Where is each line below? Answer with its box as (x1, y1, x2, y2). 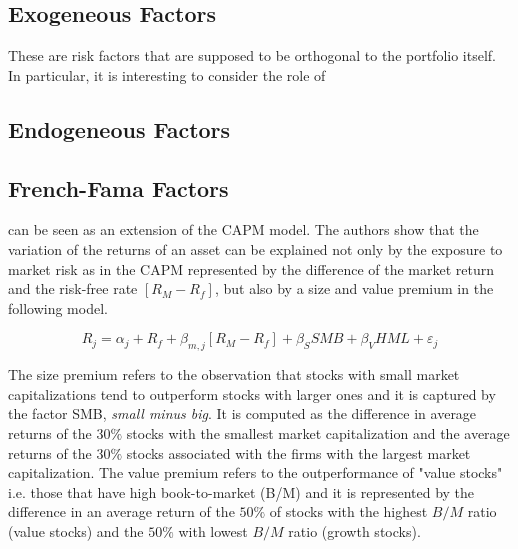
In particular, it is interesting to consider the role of (8, 64, 326, 85)
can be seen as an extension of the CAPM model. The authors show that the (8, 219, 479, 240)
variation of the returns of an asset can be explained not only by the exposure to (8, 238, 503, 259)
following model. (8, 297, 108, 318)
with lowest (178, 520, 248, 541)
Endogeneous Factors (8, 113, 231, 144)
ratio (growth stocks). (288, 520, 421, 541)
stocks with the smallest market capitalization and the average (126, 422, 510, 443)
